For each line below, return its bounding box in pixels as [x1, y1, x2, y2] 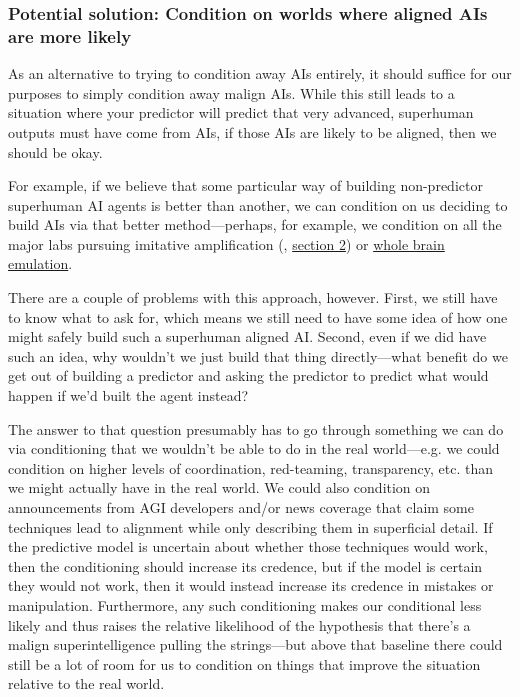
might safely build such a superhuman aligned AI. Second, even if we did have [8, 326, 487, 347]
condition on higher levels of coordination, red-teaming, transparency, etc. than [8, 457, 493, 478]
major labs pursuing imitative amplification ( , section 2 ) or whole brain [8, 233, 445, 254]
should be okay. [8, 141, 103, 162]
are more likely [8, 23, 132, 48]
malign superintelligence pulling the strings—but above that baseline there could [8, 634, 503, 655]
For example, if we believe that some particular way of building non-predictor [8, 175, 483, 196]
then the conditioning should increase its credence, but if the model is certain [8, 555, 483, 576]
